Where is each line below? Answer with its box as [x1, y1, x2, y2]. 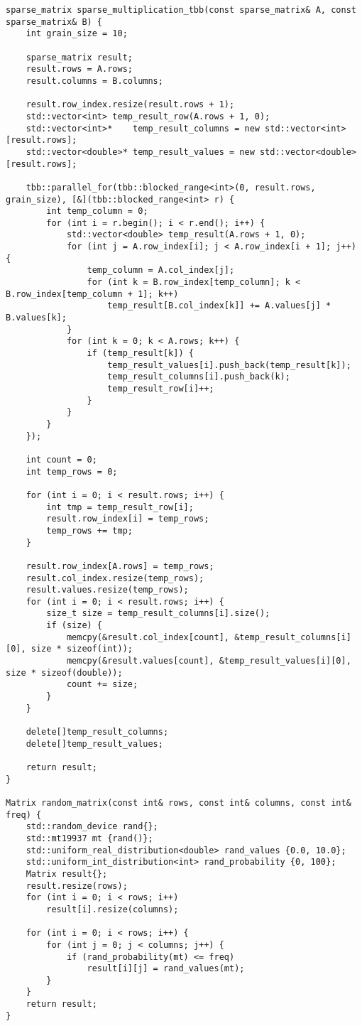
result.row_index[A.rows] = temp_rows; [26, 561, 214, 571]
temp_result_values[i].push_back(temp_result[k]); [107, 360, 351, 370]
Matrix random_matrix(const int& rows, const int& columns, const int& [6, 797, 351, 808]
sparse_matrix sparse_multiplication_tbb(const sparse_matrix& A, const [6, 5, 356, 15]
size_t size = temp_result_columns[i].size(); [46, 608, 270, 619]
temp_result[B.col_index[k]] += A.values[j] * [107, 301, 331, 311]
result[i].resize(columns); [46, 904, 179, 914]
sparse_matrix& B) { [6, 16, 103, 27]
